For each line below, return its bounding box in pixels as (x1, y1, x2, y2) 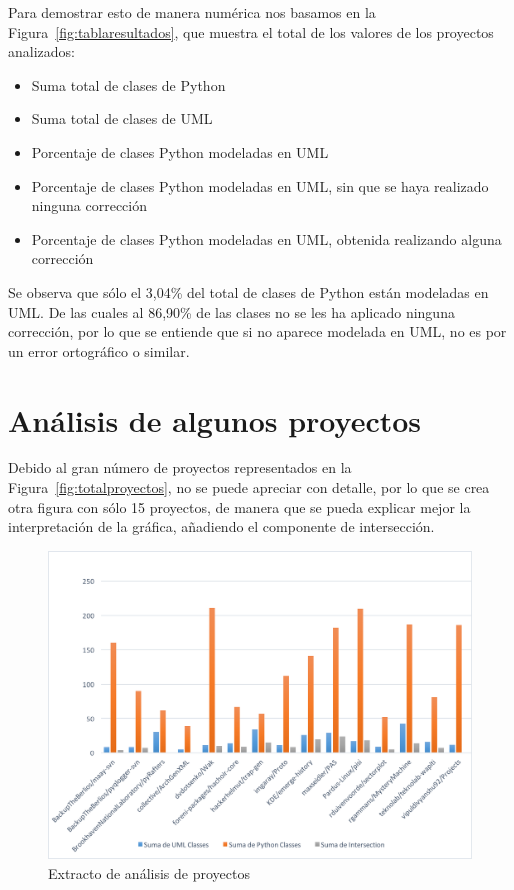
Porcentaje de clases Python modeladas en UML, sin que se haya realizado (31, 175, 489, 196)
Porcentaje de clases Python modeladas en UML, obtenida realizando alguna (31, 228, 502, 249)
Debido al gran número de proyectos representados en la (8, 457, 352, 478)
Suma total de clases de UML (31, 108, 213, 129)
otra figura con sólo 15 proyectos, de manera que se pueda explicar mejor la (8, 496, 471, 517)
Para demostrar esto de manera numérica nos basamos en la (8, 2, 376, 22)
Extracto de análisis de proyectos (48, 862, 250, 883)
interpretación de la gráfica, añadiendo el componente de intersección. (8, 516, 435, 537)
